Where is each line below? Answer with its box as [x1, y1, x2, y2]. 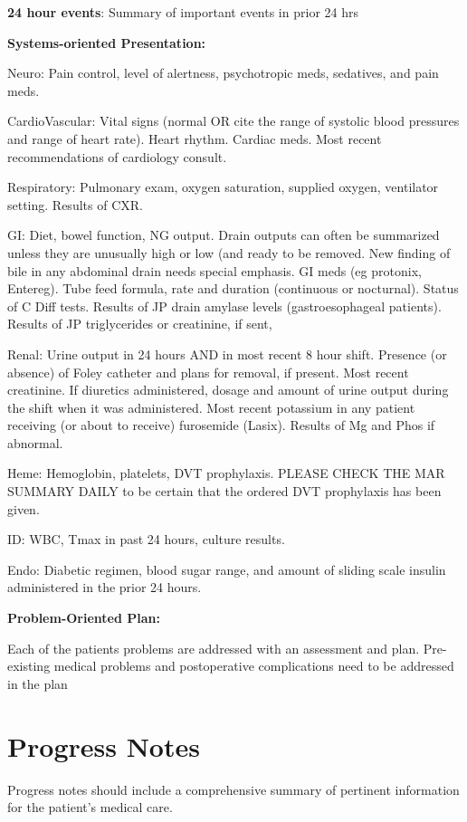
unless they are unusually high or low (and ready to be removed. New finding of [7, 243, 451, 262]
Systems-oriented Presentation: [7, 33, 206, 52]
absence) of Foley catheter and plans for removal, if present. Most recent [7, 362, 409, 381]
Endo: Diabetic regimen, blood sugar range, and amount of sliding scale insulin [7, 559, 446, 578]
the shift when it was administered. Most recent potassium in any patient [7, 397, 415, 416]
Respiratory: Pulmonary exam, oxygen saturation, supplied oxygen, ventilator [7, 177, 439, 196]
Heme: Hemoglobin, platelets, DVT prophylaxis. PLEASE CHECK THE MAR [7, 464, 445, 483]
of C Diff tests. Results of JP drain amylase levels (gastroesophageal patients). [7, 296, 442, 315]
